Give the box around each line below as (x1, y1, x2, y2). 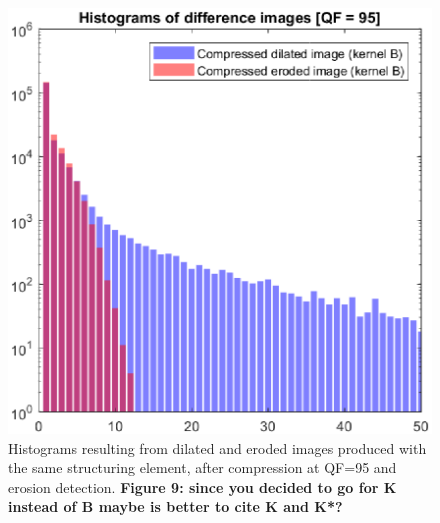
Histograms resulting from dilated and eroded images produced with (8, 437, 427, 458)
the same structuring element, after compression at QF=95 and (8, 457, 397, 478)
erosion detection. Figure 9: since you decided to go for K (8, 476, 397, 497)
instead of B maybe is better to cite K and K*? (8, 496, 343, 517)
